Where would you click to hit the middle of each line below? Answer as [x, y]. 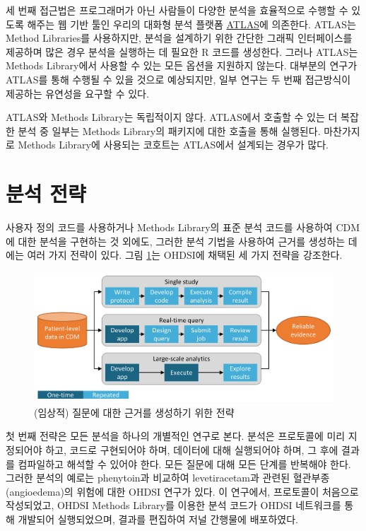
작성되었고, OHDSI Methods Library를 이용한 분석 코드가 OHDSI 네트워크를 [173, 505]
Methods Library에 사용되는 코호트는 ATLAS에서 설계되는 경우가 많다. [173, 145]
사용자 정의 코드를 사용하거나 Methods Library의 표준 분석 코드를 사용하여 [169, 227]
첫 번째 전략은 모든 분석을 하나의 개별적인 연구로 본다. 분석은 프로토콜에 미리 [176, 436]
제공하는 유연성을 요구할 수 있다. [77, 93]
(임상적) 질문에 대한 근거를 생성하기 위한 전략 [134, 412]
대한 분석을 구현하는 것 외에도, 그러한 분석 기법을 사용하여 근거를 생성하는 [182, 241]
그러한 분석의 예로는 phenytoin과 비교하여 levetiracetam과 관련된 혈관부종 [168, 478]
